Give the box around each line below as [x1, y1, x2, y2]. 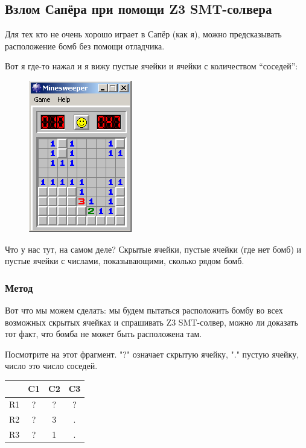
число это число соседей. [5, 359, 98, 372]
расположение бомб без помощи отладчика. [5, 39, 165, 52]
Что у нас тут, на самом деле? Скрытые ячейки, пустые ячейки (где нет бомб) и [5, 242, 302, 255]
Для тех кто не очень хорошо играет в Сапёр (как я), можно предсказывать [5, 28, 282, 40]
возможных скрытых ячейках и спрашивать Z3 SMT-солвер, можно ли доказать [5, 315, 298, 328]
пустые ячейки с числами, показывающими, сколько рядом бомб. [5, 254, 244, 267]
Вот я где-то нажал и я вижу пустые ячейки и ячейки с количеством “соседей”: [5, 60, 298, 72]
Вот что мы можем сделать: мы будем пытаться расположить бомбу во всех [5, 303, 283, 316]
